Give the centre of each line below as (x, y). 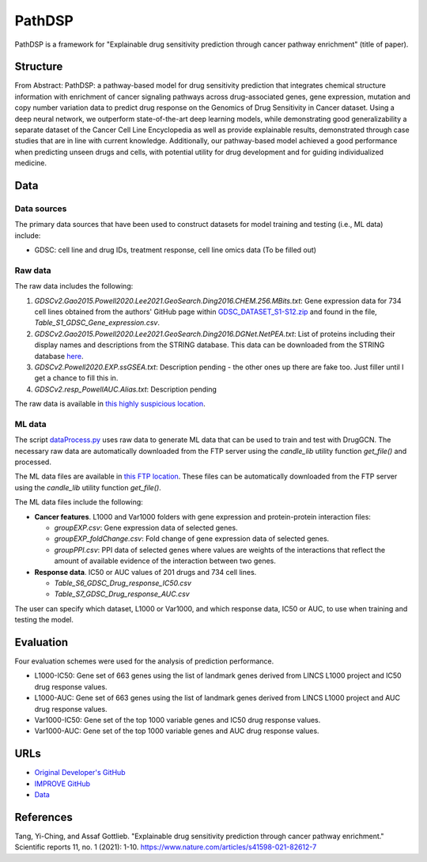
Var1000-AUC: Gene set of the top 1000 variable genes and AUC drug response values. (177, 731)
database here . (59, 356)
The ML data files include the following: (79, 502)
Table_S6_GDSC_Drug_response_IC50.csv (123, 583)
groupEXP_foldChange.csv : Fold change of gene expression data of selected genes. (192, 539)
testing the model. (44, 620)
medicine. (31, 163)
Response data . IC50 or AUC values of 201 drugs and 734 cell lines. (145, 572)
